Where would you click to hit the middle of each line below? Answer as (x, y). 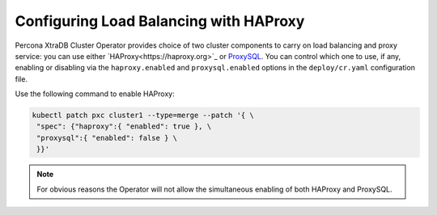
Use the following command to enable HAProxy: (95, 94)
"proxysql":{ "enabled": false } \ (107, 138)
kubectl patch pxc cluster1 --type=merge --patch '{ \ (143, 116)
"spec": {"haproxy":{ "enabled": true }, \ (124, 126)
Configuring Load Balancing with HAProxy (160, 21)
